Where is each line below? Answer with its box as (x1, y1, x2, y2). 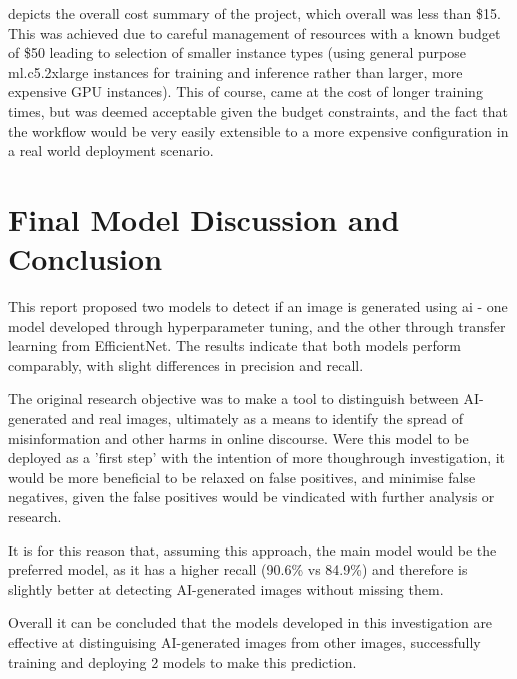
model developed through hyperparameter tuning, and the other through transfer (8, 315, 506, 336)
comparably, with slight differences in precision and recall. (8, 354, 364, 375)
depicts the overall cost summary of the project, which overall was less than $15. (8, 3, 501, 23)
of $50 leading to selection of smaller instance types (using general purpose (8, 42, 466, 63)
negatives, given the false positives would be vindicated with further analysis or (8, 486, 495, 507)
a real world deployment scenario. (8, 140, 214, 161)
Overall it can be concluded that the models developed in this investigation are (8, 612, 493, 633)
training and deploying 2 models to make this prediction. (8, 651, 357, 672)
